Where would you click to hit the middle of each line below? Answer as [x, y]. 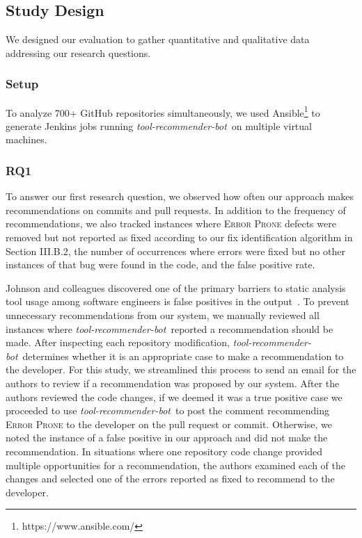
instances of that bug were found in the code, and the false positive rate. [160, 264]
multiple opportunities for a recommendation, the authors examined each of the [175, 465]
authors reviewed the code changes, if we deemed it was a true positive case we [174, 397]
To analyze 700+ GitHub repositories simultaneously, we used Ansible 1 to [163, 111]
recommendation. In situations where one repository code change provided [164, 451]
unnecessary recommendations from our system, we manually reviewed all [163, 315]
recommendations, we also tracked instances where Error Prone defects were [171, 223]
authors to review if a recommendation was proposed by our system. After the [173, 383]
